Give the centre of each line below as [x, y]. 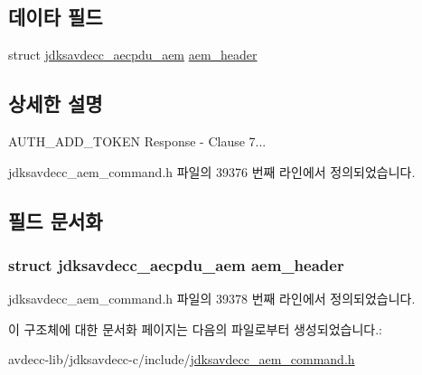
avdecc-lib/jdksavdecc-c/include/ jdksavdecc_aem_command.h [182, 359]
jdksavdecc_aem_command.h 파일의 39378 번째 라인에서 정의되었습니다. [212, 299]
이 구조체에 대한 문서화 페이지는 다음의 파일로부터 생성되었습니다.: [195, 328]
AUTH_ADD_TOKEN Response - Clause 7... [137, 141]
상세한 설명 [56, 103]
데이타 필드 [56, 17]
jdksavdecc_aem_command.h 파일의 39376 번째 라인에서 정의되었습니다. [212, 171]
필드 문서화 [56, 220]
